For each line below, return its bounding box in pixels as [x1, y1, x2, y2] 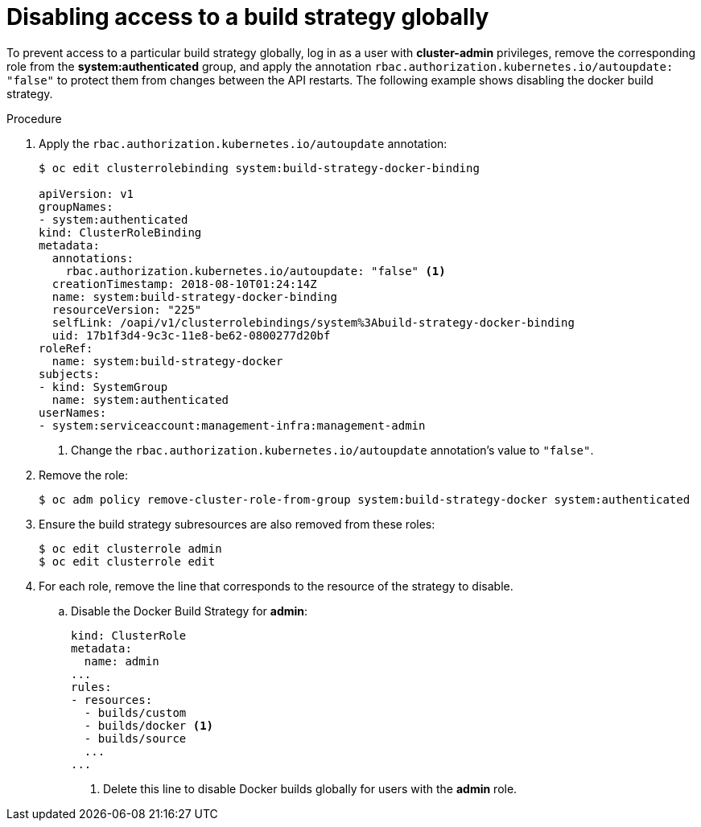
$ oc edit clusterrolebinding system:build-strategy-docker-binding [39, 161, 480, 175]
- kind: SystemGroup [39, 380, 168, 393]
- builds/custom [84, 706, 187, 719]
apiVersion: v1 [39, 187, 134, 200]
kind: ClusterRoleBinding [39, 225, 202, 239]
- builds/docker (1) [84, 718, 214, 732]
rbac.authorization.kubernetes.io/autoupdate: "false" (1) [65, 264, 446, 278]
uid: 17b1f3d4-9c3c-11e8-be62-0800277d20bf [52, 328, 331, 342]
